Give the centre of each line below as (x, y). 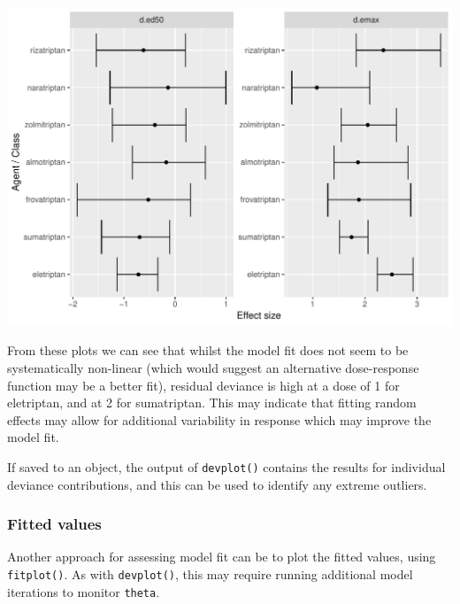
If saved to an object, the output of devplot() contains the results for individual (226, 466)
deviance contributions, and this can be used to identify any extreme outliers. (217, 484)
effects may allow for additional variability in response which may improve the (219, 419)
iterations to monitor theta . (84, 591)
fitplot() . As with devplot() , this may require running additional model (210, 574)
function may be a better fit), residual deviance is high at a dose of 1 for (203, 385)
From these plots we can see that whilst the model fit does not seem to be (208, 350)
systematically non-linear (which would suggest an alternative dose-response (213, 367)
